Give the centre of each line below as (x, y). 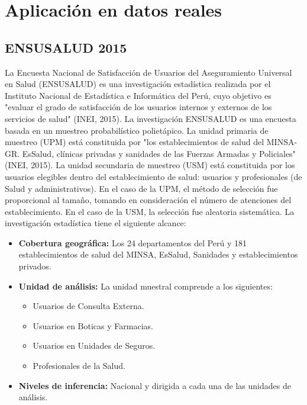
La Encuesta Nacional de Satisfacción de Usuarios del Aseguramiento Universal (148, 72)
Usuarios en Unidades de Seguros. (94, 345)
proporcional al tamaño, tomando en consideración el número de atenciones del (148, 200)
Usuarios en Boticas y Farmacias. (93, 325)
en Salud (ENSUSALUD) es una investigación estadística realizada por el (138, 84)
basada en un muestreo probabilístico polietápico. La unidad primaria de (137, 130)
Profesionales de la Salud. (79, 366)
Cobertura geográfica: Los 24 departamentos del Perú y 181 (133, 242)
